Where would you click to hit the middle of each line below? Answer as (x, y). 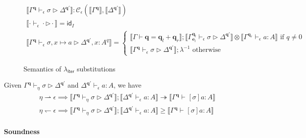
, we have (128, 85)
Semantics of (43, 68)
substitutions (96, 68)
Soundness (22, 131)
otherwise (207, 50)
